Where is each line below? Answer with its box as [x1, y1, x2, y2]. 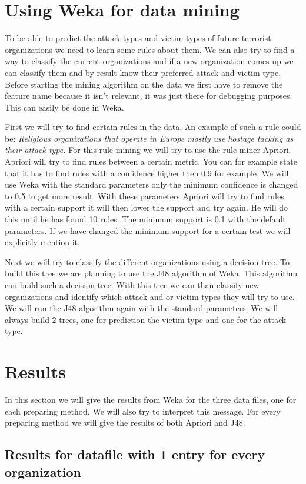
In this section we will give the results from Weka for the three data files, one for [5, 393, 297, 406]
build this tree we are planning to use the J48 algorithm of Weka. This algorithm [5, 267, 298, 279]
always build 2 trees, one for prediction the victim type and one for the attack [5, 313, 287, 325]
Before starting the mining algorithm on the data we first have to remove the [5, 78, 283, 90]
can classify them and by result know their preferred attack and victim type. [5, 66, 281, 78]
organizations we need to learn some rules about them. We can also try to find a [5, 43, 295, 55]
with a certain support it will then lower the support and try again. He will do [5, 201, 288, 213]
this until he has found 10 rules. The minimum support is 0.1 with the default [5, 213, 286, 225]
